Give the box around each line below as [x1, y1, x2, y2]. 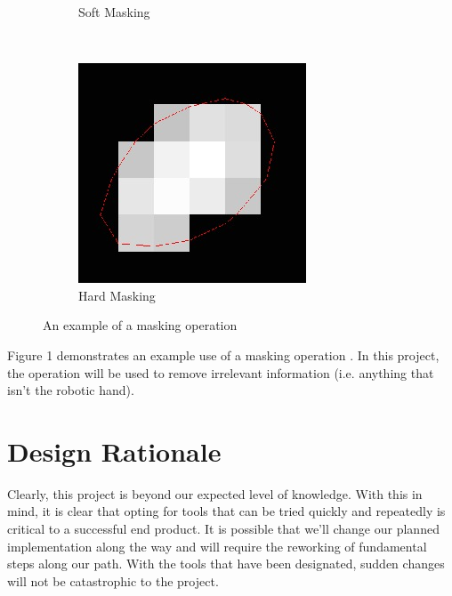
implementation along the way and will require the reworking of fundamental [7, 536, 427, 555]
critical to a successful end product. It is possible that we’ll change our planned [7, 519, 440, 538]
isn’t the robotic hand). [7, 381, 134, 399]
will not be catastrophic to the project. [7, 571, 219, 590]
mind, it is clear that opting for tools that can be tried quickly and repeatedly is [7, 502, 446, 520]
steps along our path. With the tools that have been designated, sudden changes [7, 554, 445, 573]
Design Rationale [7, 432, 222, 469]
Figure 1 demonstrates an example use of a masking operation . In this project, [7, 345, 440, 364]
